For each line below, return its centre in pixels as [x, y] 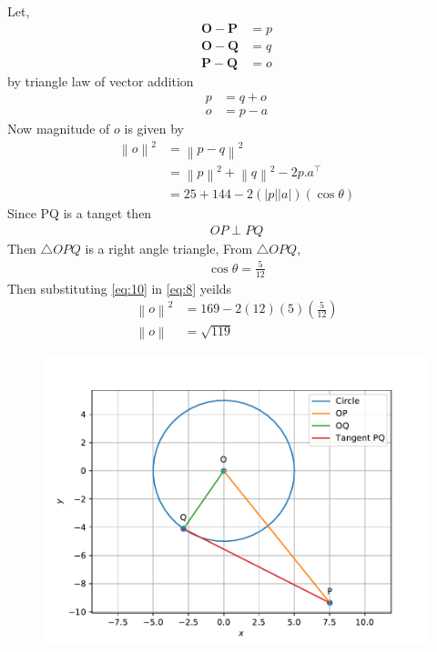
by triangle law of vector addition [101, 80]
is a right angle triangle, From [169, 248]
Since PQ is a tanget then [80, 213]
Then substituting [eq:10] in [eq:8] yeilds [120, 288]
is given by [154, 129]
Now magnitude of [59, 129]
